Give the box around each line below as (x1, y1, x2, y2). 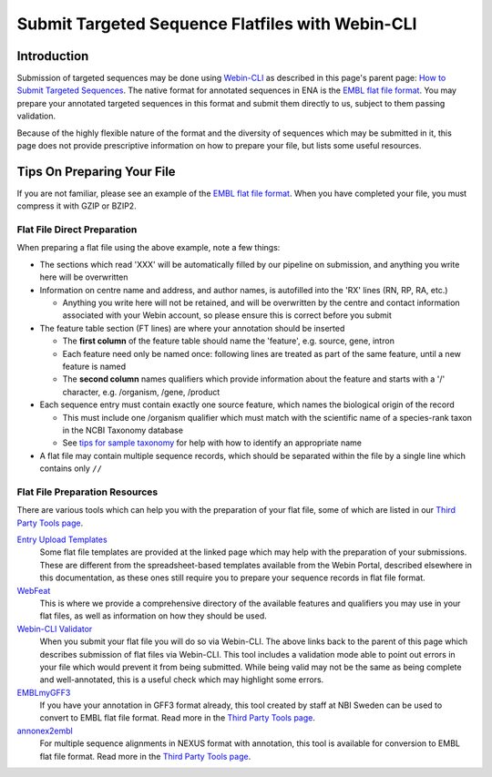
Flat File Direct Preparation (16, 223, 138, 236)
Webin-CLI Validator (16, 623, 93, 634)
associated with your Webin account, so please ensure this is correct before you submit (62, 310, 392, 321)
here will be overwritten (39, 271, 128, 282)
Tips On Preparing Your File (16, 164, 177, 179)
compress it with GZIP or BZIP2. (16, 200, 137, 211)
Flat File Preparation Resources (16, 486, 159, 498)
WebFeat (16, 585, 51, 596)
